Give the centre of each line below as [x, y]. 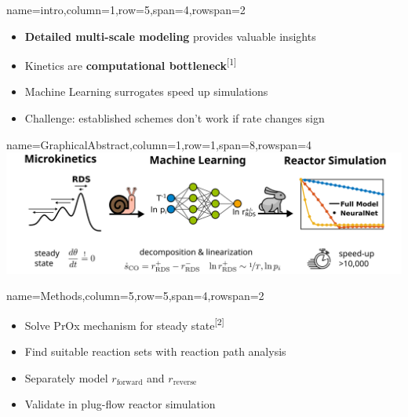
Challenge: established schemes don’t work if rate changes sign [175, 118]
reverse [185, 383]
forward [129, 383]
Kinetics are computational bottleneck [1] [131, 64]
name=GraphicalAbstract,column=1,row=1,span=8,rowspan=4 [159, 144]
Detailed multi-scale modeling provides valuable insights [170, 36]
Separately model [66, 377]
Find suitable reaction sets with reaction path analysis [155, 351]
